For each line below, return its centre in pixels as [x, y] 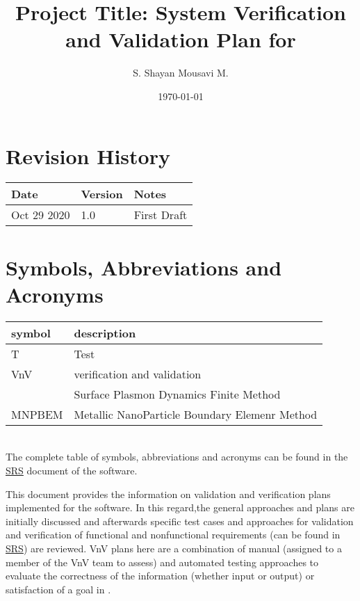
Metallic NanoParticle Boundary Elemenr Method [196, 414]
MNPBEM [37, 414]
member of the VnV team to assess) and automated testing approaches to [162, 562]
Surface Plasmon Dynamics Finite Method [177, 394]
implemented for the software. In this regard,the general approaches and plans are [180, 507]
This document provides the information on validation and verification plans [168, 494]
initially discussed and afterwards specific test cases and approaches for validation [180, 521]
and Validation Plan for [181, 39]
